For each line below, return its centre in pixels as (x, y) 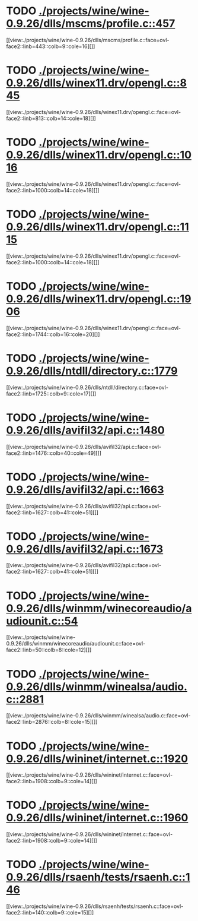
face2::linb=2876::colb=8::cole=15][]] (52, 722)
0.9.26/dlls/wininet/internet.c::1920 (97, 759)
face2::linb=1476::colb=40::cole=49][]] (54, 453)
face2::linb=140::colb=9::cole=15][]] (50, 913)
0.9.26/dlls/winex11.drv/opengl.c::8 (97, 83)
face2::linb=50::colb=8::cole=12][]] (49, 650)
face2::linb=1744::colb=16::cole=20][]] (53, 334)
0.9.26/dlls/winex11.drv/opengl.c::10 (99, 155)
